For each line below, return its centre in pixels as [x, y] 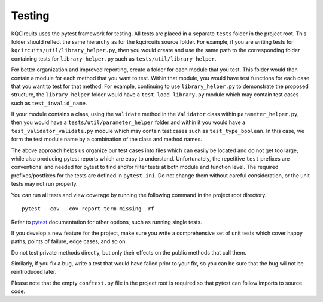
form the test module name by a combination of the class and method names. [107, 139]
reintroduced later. [34, 272]
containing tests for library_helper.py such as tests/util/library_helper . [114, 58]
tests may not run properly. [44, 184]
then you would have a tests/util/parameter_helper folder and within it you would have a [128, 122]
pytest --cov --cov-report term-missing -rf [88, 209]
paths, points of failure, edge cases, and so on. [69, 241]
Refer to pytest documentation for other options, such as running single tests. [107, 222]
